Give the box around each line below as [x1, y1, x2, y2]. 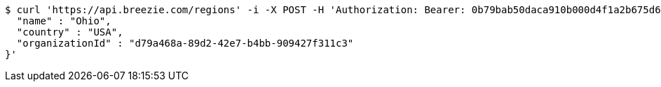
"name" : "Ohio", [16, 15, 111, 26]
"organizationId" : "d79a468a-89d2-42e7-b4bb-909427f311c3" [16, 38, 354, 49]
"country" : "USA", [16, 26, 123, 38]
